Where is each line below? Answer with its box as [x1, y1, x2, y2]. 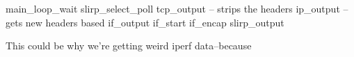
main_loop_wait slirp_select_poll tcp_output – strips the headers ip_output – [6, 1, 348, 15]
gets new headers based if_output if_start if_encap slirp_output [6, 15, 284, 29]
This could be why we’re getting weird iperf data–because [6, 38, 252, 53]
